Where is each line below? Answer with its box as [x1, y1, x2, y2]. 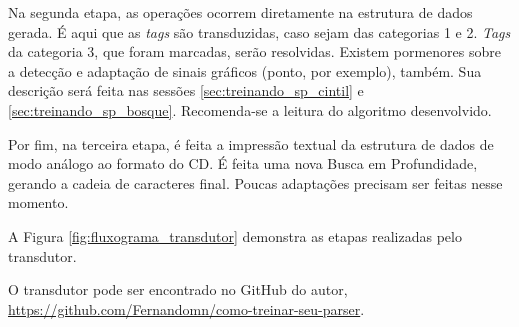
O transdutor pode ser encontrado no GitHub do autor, [8, 279, 348, 300]
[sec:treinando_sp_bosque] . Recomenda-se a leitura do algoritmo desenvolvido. [8, 99, 492, 120]
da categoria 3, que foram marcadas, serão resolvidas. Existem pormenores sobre [8, 41, 501, 62]
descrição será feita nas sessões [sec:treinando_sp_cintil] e [8, 80, 364, 101]
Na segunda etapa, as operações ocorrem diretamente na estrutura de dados [8, 2, 473, 22]
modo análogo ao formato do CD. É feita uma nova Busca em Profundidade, [8, 153, 478, 174]
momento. [8, 192, 69, 213]
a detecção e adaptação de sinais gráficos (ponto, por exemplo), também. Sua [8, 60, 482, 81]
